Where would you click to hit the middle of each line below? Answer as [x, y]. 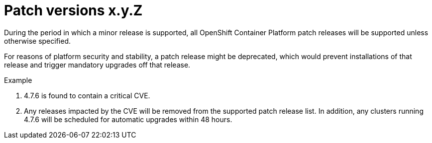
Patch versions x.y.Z [73, 10]
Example [18, 80]
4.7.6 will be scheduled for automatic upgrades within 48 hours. [128, 119]
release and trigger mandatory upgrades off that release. [97, 65]
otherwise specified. [37, 41]
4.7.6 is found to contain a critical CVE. [87, 95]
